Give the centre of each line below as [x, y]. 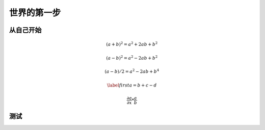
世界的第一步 [35, 13]
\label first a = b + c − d [132, 85]
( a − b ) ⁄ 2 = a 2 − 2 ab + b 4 [132, 71]
